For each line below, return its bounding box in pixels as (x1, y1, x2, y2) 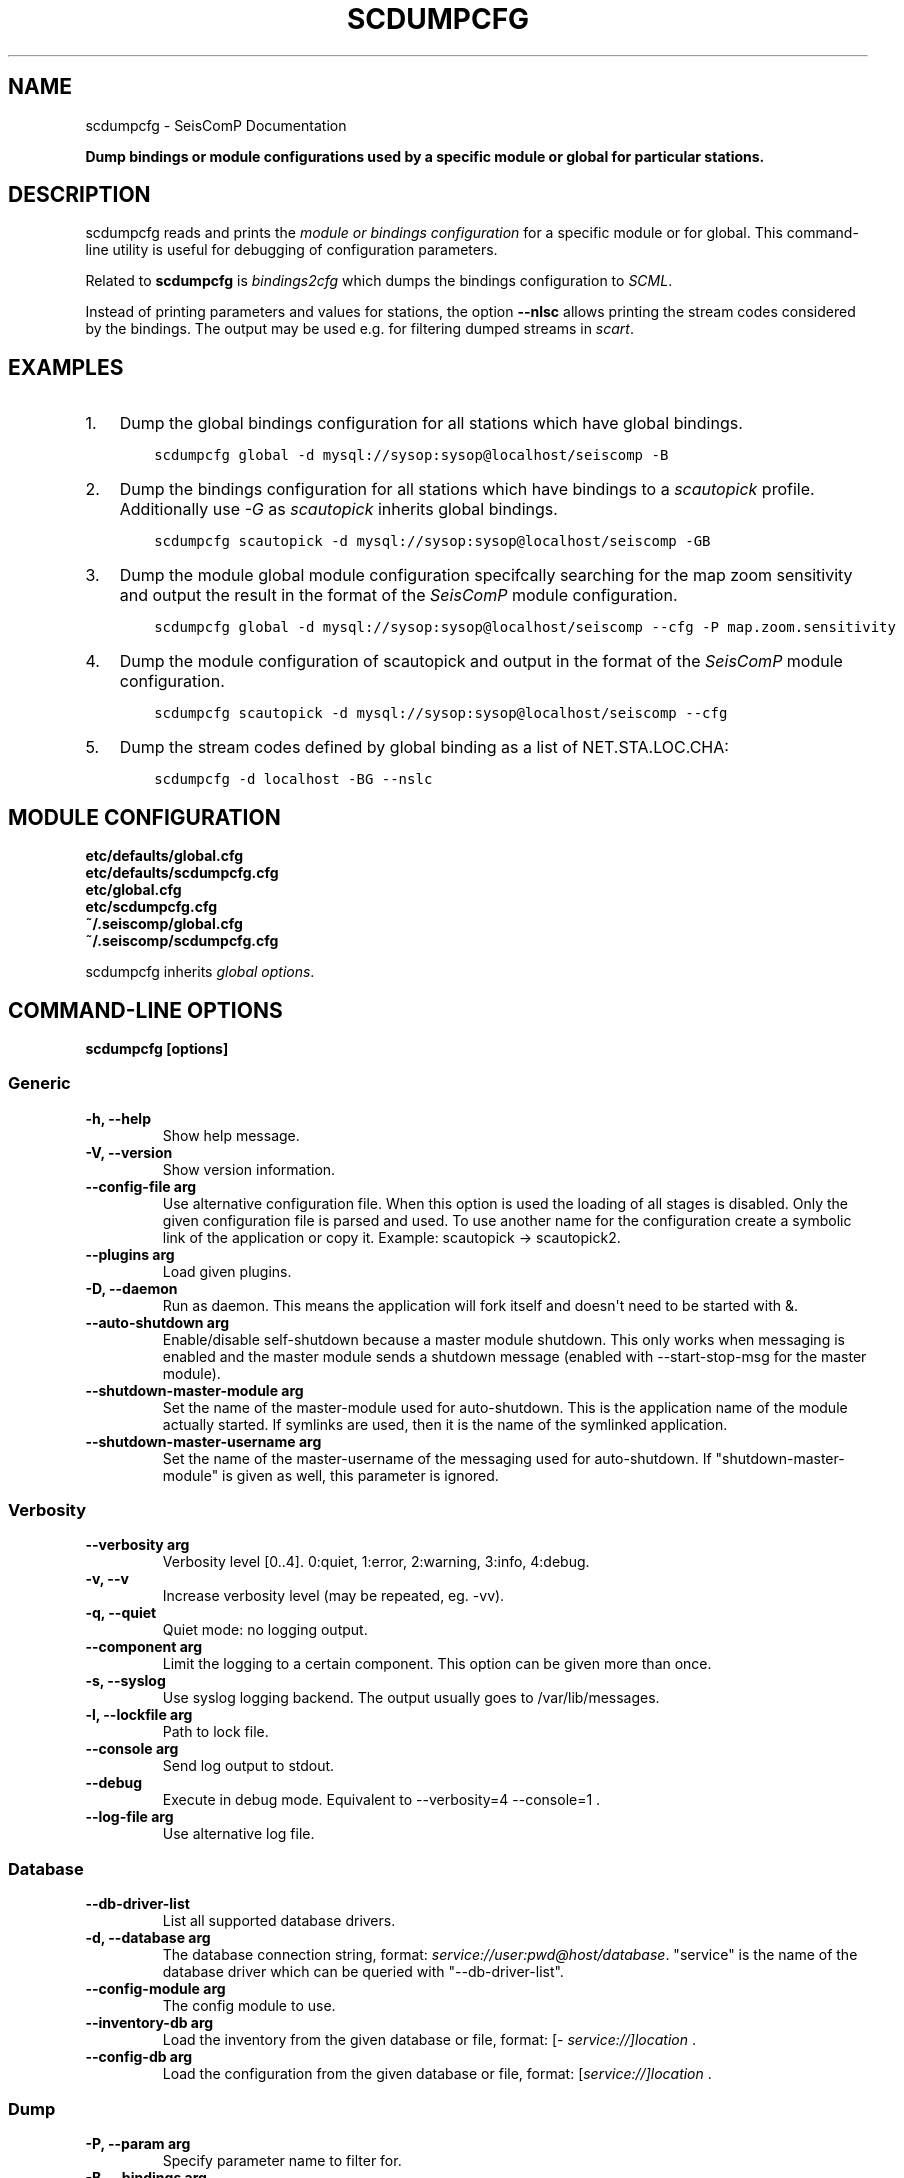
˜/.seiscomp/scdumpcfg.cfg (85, 932, 279, 950)
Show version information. (162, 1160, 336, 1178)
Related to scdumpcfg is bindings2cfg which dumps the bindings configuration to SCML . (85, 272, 673, 290)
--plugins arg (85, 1245, 175, 1263)
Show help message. (162, 1126, 300, 1144)
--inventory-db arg (85, 2014, 214, 2032)
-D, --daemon (85, 1279, 178, 1297)
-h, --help (85, 1109, 151, 1127)
